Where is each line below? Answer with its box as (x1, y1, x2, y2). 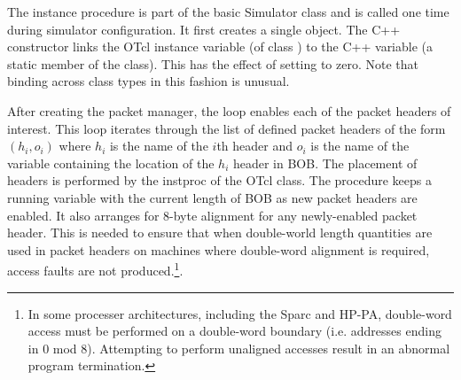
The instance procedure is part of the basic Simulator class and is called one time (7, 3, 449, 20)
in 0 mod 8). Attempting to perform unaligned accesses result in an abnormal (27, 338, 450, 357)
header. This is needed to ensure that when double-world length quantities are (7, 223, 433, 242)
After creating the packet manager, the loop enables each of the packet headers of (7, 101, 451, 120)
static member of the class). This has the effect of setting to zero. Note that (7, 54, 419, 73)
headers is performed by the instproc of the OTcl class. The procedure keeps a (7, 171, 432, 190)
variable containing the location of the (7, 153, 215, 172)
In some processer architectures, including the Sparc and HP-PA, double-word (27, 304, 452, 322)
